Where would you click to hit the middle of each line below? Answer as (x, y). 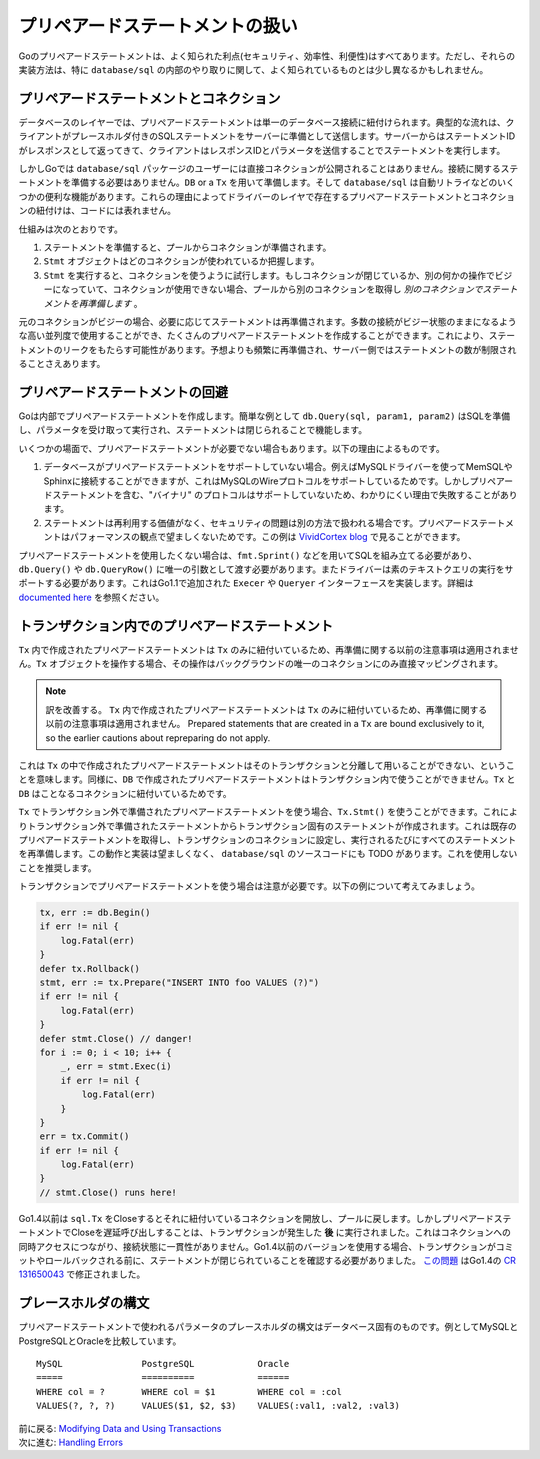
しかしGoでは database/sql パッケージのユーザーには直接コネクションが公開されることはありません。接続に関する (259, 169)
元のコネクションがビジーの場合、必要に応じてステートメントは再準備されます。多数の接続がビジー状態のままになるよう (267, 321)
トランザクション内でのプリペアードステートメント (176, 625)
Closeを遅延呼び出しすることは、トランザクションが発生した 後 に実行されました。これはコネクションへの (291, 1232)
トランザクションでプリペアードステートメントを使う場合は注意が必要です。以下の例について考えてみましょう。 (249, 886)
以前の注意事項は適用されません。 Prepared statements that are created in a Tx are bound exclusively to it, (265, 724)
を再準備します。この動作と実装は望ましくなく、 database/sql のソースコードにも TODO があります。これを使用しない (268, 854)
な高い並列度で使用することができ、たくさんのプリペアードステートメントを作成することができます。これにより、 (253, 336)
